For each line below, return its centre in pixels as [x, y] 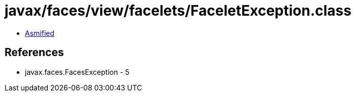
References [34, 53]
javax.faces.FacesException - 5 [77, 72]
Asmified [40, 33]
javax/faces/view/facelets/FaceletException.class [178, 11]
